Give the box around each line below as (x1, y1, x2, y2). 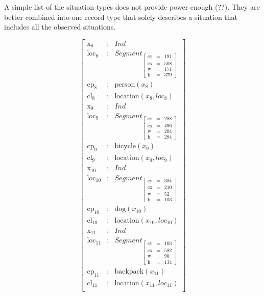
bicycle (114, 143, 136, 150)
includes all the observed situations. (4, 21, 116, 32)
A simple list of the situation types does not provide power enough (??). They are (4, 2, 260, 12)
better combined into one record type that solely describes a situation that (4, 11, 238, 22)
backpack (114, 267, 144, 275)
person (114, 80, 135, 88)
